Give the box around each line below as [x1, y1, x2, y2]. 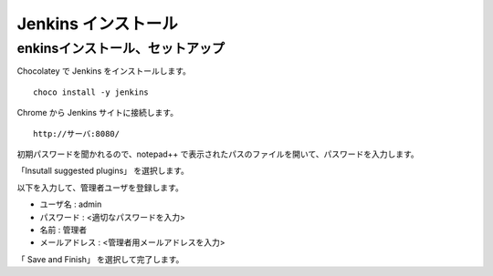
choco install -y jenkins [33, 87, 150, 97]
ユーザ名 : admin [39, 199, 102, 210]
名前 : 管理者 [39, 224, 87, 235]
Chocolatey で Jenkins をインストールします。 [16, 66, 192, 77]
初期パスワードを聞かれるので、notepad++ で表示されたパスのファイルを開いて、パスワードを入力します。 [16, 148, 419, 159]
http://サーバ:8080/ [33, 128, 121, 138]
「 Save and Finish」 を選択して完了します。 [16, 253, 184, 264]
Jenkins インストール [16, 14, 178, 34]
